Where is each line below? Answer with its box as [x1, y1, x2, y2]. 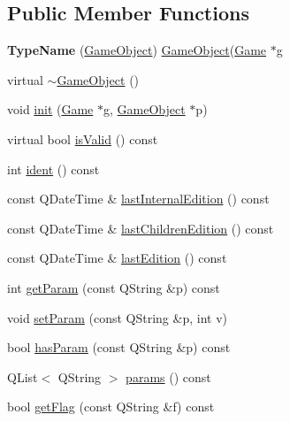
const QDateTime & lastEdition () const [7, 249, 227, 267]
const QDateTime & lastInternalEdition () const [7, 189, 270, 208]
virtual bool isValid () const [7, 129, 158, 148]
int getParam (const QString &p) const [7, 278, 220, 296]
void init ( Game [7, 100, 94, 119]
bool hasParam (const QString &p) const [7, 338, 231, 357]
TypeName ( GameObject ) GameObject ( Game [7, 41, 267, 59]
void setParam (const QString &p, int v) [7, 308, 227, 326]
